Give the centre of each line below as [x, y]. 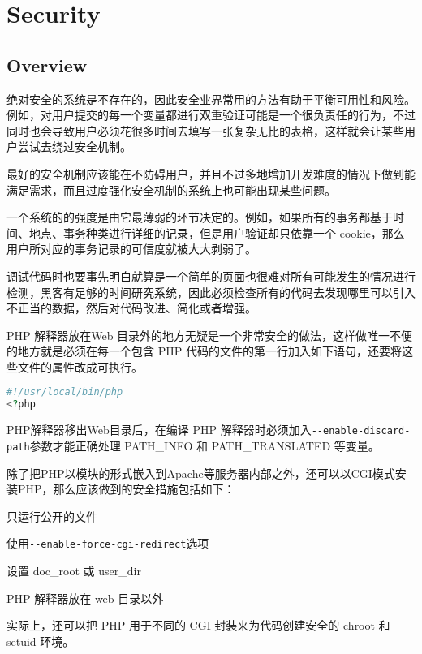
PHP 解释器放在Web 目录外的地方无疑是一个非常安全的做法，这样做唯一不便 [210, 335]
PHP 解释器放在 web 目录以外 [85, 598]
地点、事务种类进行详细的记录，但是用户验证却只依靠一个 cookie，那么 [217, 232]
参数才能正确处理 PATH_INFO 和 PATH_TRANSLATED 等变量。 [205, 445]
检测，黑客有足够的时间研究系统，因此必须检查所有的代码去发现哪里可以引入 [211, 292]
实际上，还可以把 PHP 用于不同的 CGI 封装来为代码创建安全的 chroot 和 [198, 625]
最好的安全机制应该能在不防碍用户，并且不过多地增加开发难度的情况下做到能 [211, 173]
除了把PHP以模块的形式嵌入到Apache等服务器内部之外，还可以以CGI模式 [201, 473]
